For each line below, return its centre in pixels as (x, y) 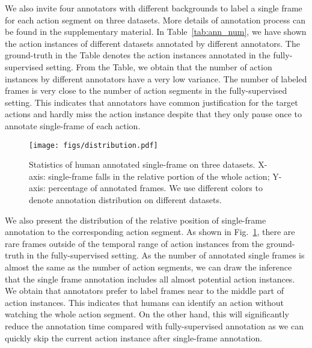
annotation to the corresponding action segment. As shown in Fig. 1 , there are (150, 232)
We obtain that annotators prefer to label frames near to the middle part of (144, 291)
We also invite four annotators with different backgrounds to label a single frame (154, 8)
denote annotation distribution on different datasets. (125, 199)
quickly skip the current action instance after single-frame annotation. (134, 337)
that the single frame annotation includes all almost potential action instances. (150, 279)
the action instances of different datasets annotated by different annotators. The (152, 43)
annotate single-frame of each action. (73, 125)
